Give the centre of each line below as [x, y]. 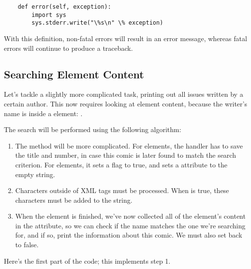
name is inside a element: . [43, 113]
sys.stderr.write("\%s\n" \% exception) [97, 23]
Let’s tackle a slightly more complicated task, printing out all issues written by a [124, 94]
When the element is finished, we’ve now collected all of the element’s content [130, 216]
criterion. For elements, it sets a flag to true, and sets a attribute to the [121, 164]
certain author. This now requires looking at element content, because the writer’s [125, 103]
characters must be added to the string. [74, 200]
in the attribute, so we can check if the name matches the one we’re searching [130, 225]
